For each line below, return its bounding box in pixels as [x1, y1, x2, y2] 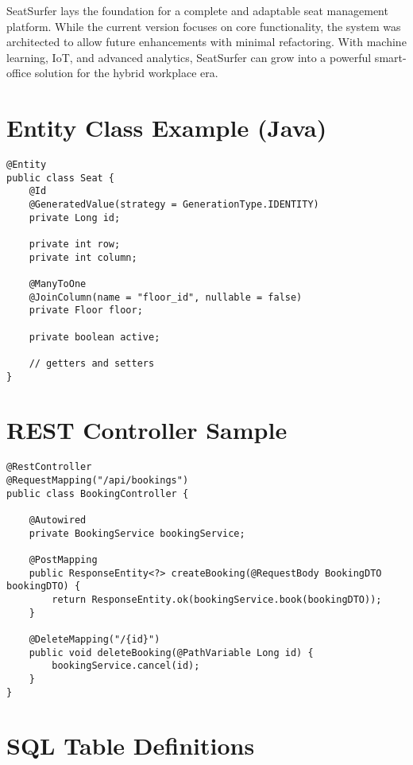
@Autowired [29, 515, 87, 526]
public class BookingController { [6, 487, 189, 499]
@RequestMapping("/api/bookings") [6, 475, 189, 487]
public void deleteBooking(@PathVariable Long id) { [29, 647, 314, 658]
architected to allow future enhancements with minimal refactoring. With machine [6, 33, 407, 50]
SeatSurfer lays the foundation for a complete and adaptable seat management [6, 2, 388, 18]
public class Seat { [6, 172, 115, 184]
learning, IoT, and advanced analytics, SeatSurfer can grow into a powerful [6, 49, 372, 65]
